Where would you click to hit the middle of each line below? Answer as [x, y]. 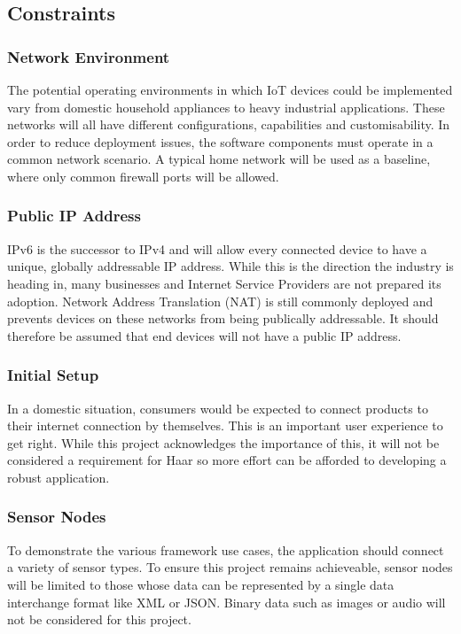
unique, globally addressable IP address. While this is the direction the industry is [230, 266]
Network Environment [89, 56]
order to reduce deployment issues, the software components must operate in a [220, 141]
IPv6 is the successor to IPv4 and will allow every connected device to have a [217, 248]
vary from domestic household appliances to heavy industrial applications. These [226, 107]
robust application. [59, 477]
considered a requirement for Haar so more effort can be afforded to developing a [227, 460]
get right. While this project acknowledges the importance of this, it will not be [223, 442]
